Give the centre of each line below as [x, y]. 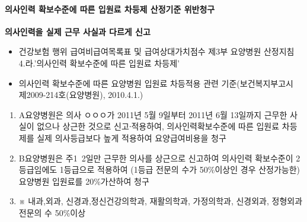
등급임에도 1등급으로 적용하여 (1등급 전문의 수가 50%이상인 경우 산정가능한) [159, 169]
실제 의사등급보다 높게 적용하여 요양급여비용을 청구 [132, 137]
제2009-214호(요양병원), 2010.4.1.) [81, 95]
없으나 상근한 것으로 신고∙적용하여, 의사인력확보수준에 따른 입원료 [158, 126]
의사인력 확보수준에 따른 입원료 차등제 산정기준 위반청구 [110, 9]
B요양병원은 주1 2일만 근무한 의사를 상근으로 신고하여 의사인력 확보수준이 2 [159, 158]
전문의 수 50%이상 [52, 212]
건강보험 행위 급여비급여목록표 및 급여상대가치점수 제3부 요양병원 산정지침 [156, 51]
